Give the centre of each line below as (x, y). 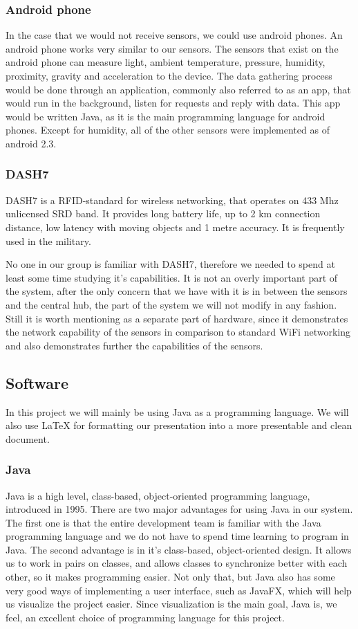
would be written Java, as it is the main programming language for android (166, 116)
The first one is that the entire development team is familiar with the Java (163, 522)
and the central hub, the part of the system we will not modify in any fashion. (171, 304)
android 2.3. (31, 143)
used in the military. (48, 240)
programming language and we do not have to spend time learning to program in (177, 536)
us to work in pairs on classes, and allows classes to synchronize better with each (177, 563)
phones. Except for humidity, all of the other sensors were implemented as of (168, 130)
